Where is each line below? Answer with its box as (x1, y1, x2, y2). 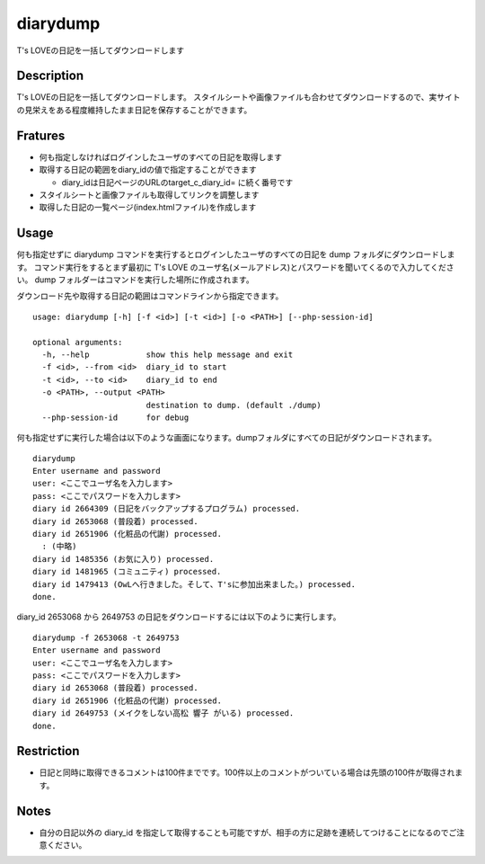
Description (16, 68, 84, 84)
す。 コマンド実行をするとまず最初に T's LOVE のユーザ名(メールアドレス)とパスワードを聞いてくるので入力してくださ (16, 262, 454, 272)
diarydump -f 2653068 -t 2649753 (32, 632, 180, 643)
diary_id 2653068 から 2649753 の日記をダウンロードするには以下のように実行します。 (16, 611, 341, 622)
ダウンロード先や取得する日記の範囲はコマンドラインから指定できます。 (16, 290, 284, 301)
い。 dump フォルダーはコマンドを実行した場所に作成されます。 (16, 274, 255, 285)
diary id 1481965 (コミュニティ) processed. (32, 566, 222, 577)
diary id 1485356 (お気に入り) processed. (32, 554, 215, 564)
